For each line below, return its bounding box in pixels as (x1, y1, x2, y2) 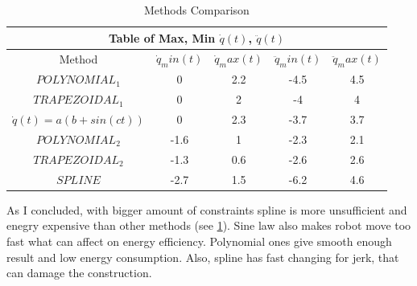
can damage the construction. (6, 264, 152, 281)
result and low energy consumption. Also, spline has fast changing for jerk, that (6, 248, 399, 265)
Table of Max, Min (108, 29, 216, 46)
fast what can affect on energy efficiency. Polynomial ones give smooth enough (6, 232, 392, 249)
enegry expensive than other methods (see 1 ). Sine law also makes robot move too (6, 217, 411, 234)
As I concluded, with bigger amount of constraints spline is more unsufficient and (6, 201, 407, 218)
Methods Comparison (144, 2, 250, 18)
